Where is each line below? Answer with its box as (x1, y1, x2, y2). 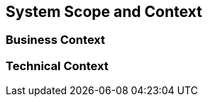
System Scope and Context (6, 3, 202, 21)
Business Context (6, 33, 106, 47)
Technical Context (6, 58, 109, 73)
